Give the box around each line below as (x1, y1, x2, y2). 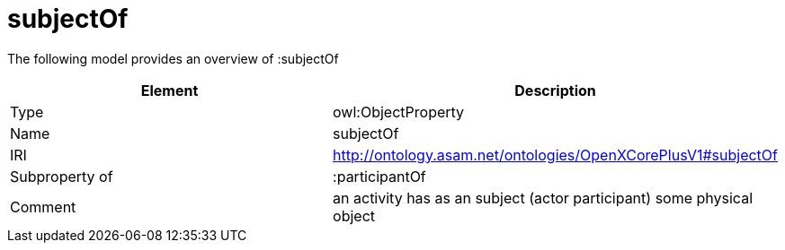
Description (514, 81, 596, 99)
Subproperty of (10, 167, 113, 185)
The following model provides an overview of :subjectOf (7, 50, 339, 66)
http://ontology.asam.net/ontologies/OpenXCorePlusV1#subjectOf (333, 145, 778, 164)
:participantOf (333, 167, 426, 185)
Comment (10, 197, 76, 216)
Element (140, 81, 199, 99)
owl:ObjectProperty (333, 102, 465, 121)
